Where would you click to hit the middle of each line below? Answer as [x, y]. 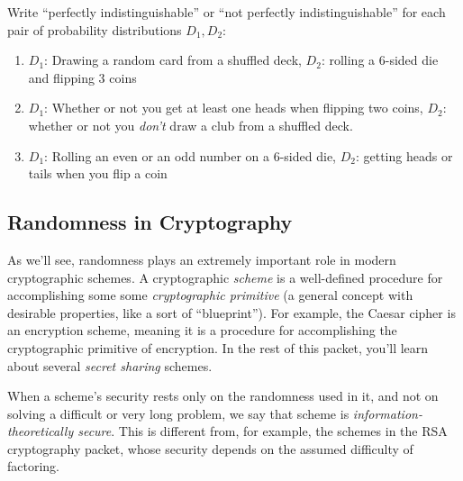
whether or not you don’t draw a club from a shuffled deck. [191, 125]
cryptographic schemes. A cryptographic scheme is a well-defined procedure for [225, 277]
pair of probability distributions [95, 29]
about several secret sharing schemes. [110, 365]
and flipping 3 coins [82, 77]
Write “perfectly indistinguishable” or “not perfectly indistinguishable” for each [227, 12]
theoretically [41, 431]
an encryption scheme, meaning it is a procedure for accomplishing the [202, 330]
